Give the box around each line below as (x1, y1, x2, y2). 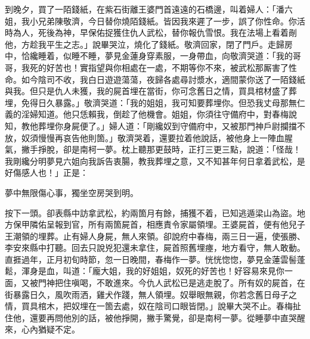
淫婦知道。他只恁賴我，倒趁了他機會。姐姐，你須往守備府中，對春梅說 (21, 108, 297, 120)
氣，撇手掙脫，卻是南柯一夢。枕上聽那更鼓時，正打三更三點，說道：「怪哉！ (5, 143, 301, 155)
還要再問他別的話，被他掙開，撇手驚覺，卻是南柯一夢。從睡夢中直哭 (29, 311, 297, 324)
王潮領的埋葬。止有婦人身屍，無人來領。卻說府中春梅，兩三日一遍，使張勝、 (5, 229, 305, 242)
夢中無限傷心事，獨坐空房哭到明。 (5, 186, 138, 198)
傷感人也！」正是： (13, 166, 88, 179)
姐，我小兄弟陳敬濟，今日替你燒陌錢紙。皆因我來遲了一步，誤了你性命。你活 (5, 14, 305, 27)
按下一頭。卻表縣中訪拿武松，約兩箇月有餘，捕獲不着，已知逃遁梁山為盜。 (5, 206, 297, 219)
